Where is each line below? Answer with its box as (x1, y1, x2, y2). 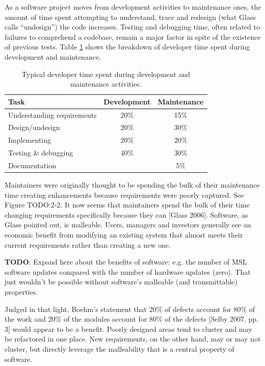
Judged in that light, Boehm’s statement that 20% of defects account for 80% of (5, 303, 255, 314)
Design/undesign (8, 122, 60, 133)
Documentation (8, 160, 56, 170)
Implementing (8, 135, 51, 145)
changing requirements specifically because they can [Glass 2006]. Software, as (5, 209, 248, 220)
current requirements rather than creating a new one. (5, 239, 171, 250)
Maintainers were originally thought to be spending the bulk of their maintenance (5, 179, 260, 190)
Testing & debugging (8, 147, 73, 158)
